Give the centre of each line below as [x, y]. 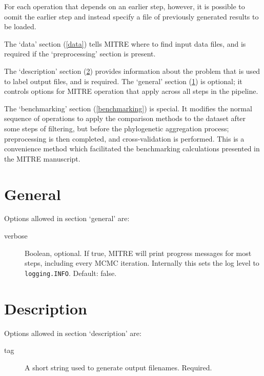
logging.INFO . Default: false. [71, 273]
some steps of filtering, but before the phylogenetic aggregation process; [117, 128]
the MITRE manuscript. [42, 158]
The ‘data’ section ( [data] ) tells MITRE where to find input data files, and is [125, 43]
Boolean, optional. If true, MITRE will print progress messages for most [138, 253]
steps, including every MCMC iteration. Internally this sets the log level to [142, 263]
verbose [16, 236]
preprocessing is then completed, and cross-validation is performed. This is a [124, 138]
